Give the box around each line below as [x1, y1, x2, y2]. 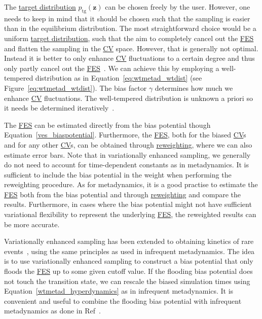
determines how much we [155, 82, 233, 93]
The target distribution [4, 2, 76, 12]
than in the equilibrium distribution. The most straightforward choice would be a [4, 23, 256, 33]
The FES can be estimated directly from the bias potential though [4, 119, 211, 130]
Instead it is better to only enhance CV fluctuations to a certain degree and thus [4, 53, 255, 63]
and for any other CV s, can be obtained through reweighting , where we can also [4, 139, 252, 150]
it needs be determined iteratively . [4, 102, 115, 113]
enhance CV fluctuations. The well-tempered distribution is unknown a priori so [4, 92, 253, 103]
